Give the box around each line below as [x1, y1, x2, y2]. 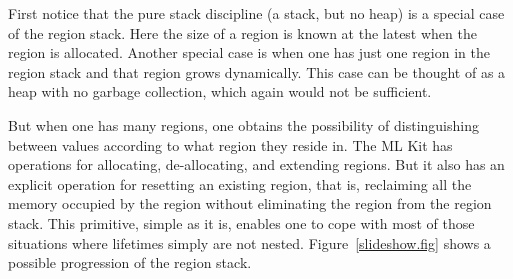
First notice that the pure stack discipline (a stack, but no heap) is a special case [8, 3, 505, 23]
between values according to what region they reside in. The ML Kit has [8, 134, 453, 155]
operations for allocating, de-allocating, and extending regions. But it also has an [8, 154, 505, 175]
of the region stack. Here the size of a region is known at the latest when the [8, 22, 477, 43]
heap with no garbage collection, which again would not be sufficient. [8, 81, 432, 102]
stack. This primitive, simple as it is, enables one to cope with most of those [8, 212, 475, 233]
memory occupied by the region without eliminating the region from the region [8, 193, 492, 214]
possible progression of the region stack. [8, 252, 252, 273]
